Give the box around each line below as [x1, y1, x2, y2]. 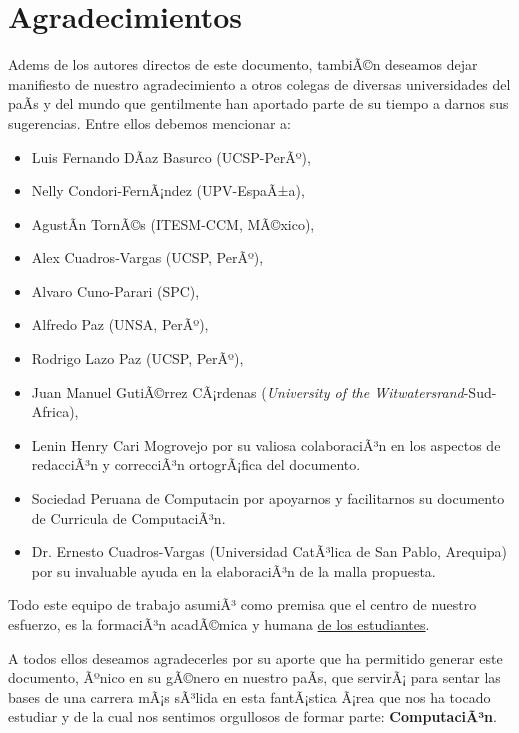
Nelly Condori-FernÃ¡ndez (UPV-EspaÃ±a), [31, 180, 305, 201]
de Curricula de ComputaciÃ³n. [31, 507, 226, 528]
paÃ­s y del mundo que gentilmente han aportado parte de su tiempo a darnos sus [8, 93, 509, 114]
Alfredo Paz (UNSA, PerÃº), [31, 314, 209, 335]
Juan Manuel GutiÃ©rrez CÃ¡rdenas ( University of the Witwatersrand [31, 381, 464, 402]
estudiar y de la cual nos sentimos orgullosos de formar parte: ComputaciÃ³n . [8, 706, 497, 727]
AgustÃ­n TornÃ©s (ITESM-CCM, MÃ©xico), [31, 213, 315, 234]
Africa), [31, 401, 79, 422]
